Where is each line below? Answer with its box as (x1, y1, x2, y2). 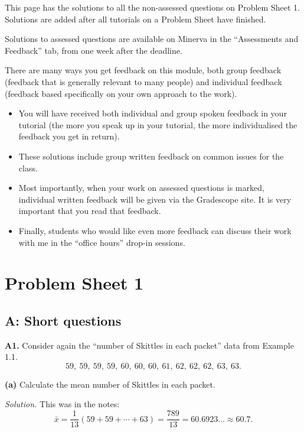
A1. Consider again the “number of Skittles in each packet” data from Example (5, 339, 294, 351)
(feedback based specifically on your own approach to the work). (5, 87, 237, 99)
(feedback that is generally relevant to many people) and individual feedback (5, 75, 282, 87)
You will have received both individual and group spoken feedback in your (18, 107, 287, 119)
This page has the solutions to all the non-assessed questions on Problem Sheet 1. (5, 1, 300, 13)
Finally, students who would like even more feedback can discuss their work (18, 224, 292, 236)
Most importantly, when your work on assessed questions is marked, (18, 181, 264, 194)
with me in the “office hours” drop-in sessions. (18, 236, 185, 248)
